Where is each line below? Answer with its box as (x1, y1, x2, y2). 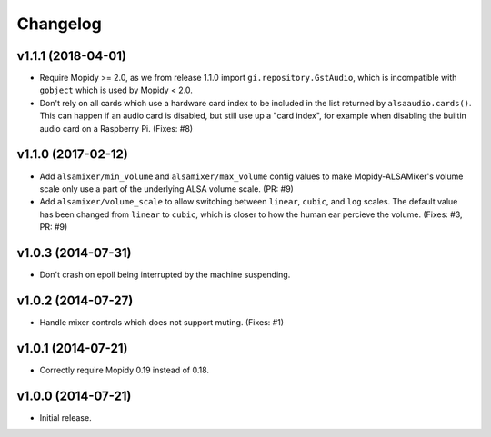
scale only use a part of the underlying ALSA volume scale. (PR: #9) (39, 183, 295, 194)
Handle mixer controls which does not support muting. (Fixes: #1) (39, 316, 285, 327)
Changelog (16, 14, 102, 34)
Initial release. (39, 412, 92, 422)
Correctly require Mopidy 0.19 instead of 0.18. (39, 364, 209, 375)
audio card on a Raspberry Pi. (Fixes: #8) (39, 123, 194, 134)
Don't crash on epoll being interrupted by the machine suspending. (39, 269, 291, 280)
